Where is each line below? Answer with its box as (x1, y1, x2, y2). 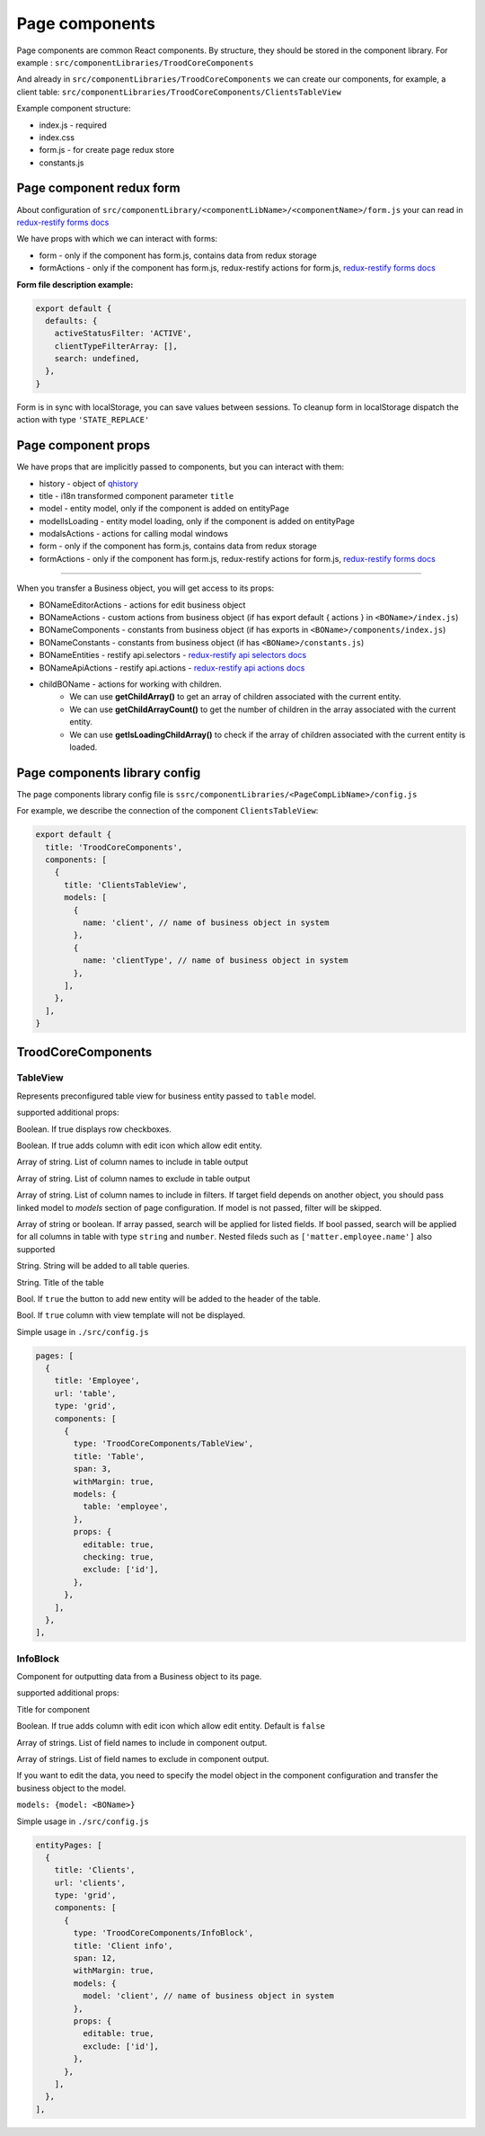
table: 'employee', (82, 1501, 169, 1512)
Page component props (16, 438, 151, 453)
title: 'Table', (73, 1451, 145, 1461)
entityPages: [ (35, 1839, 102, 1850)
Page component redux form (16, 181, 181, 196)
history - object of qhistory (39, 477, 138, 489)
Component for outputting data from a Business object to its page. (16, 1671, 262, 1682)
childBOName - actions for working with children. (39, 679, 222, 690)
